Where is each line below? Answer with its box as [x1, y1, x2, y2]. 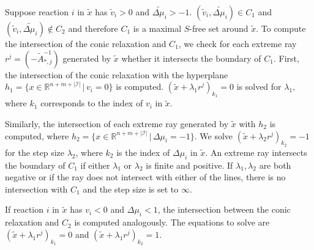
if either [80, 158, 110, 171]
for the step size [5, 145, 65, 158]
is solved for [236, 80, 282, 93]
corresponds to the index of [40, 97, 143, 109]
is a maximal [133, 22, 182, 34]
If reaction [5, 203, 44, 216]
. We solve [194, 129, 233, 142]
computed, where [5, 129, 69, 142]
